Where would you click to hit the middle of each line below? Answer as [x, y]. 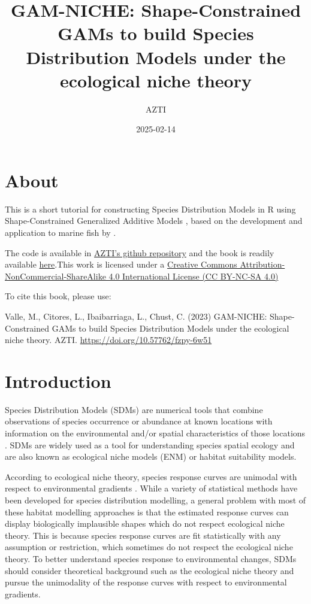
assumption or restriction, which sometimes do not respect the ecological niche [149, 547]
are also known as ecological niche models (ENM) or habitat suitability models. [151, 456]
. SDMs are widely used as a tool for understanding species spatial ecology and [150, 444]
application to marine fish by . [61, 232]
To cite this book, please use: [58, 296]
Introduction [58, 380]
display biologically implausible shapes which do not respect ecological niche [145, 523]
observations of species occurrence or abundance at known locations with [139, 421]
